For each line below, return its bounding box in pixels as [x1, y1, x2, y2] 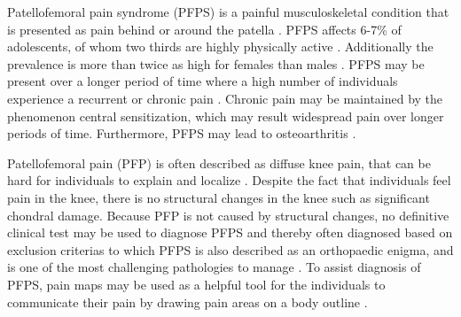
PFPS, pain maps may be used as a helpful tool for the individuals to [7, 274, 386, 293]
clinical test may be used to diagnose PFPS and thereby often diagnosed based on [7, 223, 453, 242]
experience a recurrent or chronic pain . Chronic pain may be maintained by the [7, 89, 443, 107]
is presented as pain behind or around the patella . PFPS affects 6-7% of [7, 19, 402, 38]
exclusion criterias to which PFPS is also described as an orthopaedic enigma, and [7, 240, 454, 259]
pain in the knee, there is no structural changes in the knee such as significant [7, 188, 430, 206]
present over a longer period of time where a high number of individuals [7, 72, 398, 90]
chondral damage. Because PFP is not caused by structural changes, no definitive [7, 205, 449, 224]
